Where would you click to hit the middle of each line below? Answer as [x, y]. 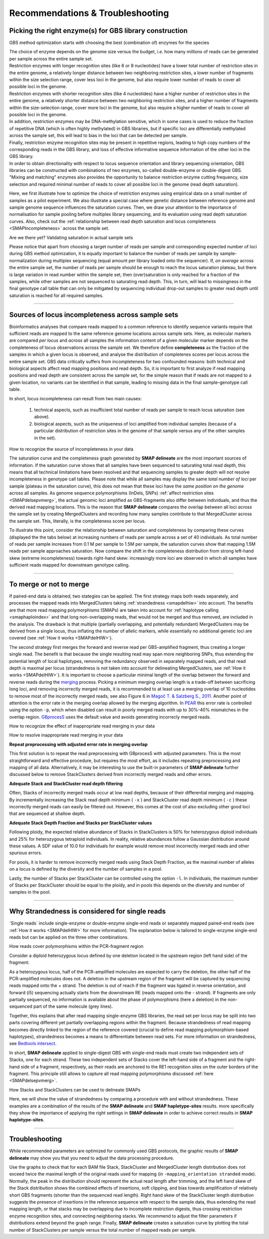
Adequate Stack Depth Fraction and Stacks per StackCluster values [80, 823]
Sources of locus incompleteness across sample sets [94, 315]
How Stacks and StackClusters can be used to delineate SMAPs [75, 1089]
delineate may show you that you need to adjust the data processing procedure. [92, 1158]
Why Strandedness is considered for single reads [88, 911]
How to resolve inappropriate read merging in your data [66, 735]
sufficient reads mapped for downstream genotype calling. [69, 565]
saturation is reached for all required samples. [56, 295]
